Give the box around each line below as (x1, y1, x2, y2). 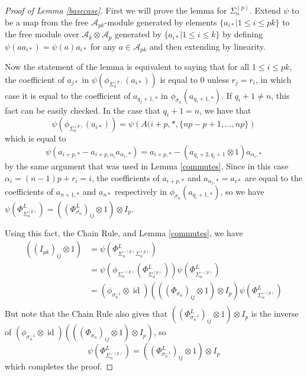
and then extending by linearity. (149, 40, 266, 52)
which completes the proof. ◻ (5, 360, 114, 372)
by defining (222, 28, 263, 40)
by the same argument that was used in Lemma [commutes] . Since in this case (5, 159, 289, 172)
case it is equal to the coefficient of (5, 89, 131, 101)
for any (90, 40, 117, 52)
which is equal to (5, 132, 66, 144)
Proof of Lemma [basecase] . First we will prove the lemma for (5, 4, 227, 16)
